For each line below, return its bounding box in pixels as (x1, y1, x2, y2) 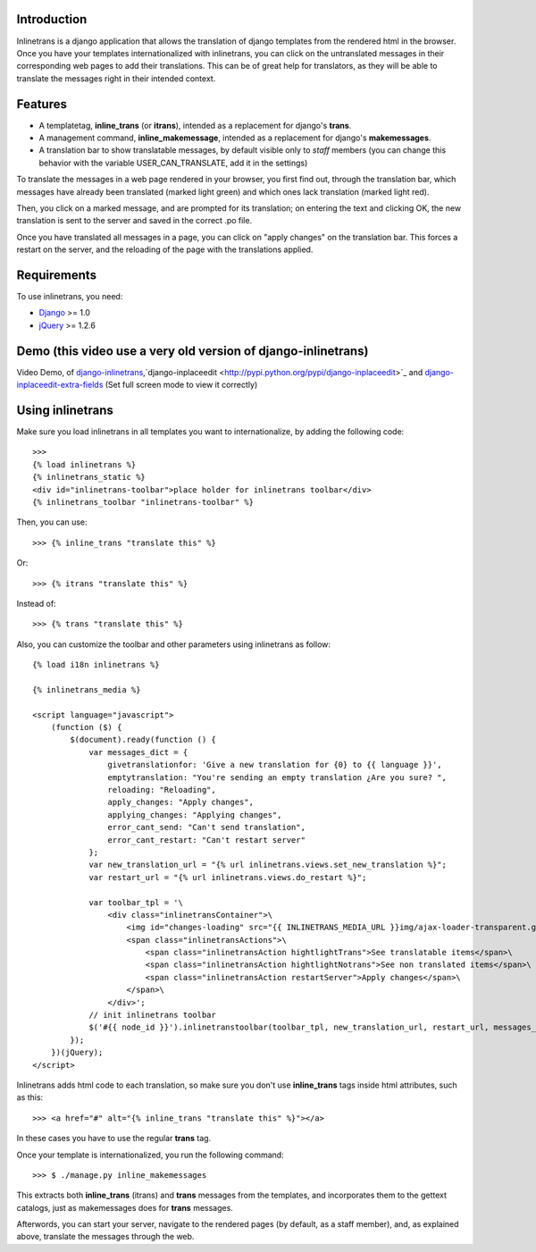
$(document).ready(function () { (70, 735, 216, 745)
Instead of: (16, 598, 57, 609)
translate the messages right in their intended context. (16, 72, 216, 84)
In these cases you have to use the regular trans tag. (16, 1133, 212, 1144)
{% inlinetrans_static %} (32, 472, 147, 483)
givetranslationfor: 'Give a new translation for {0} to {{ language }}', (107, 760, 442, 770)
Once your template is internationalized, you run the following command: (16, 1149, 285, 1160)
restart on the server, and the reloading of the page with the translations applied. (16, 244, 314, 255)
